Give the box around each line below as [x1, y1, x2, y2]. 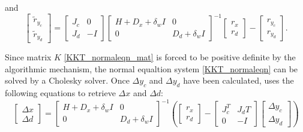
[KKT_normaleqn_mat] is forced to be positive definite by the [64, 51, 296, 63]
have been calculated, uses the [183, 74, 294, 87]
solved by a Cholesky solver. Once [5, 74, 130, 87]
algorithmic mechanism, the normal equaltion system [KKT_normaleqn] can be [5, 62, 298, 75]
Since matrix [5, 51, 52, 63]
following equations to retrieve [5, 87, 116, 99]
